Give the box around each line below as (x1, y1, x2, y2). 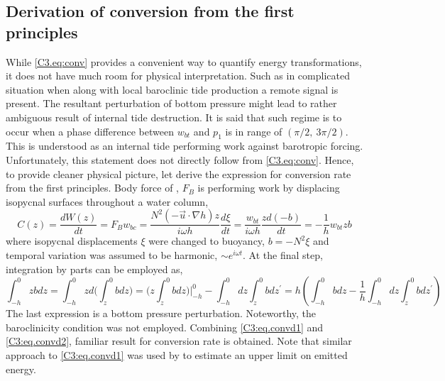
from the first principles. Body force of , (6, 180, 179, 195)
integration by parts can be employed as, (6, 261, 183, 276)
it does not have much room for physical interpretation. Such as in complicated (6, 68, 350, 83)
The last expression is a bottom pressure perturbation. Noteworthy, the (6, 306, 317, 321)
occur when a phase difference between (6, 123, 174, 138)
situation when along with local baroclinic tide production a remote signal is (6, 82, 339, 96)
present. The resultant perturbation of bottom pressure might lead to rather (6, 96, 337, 111)
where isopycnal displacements (6, 233, 138, 248)
